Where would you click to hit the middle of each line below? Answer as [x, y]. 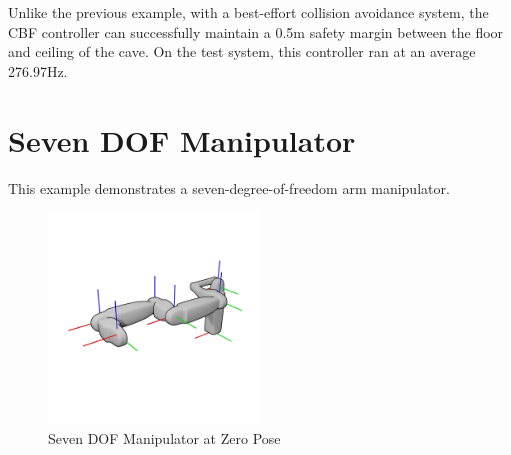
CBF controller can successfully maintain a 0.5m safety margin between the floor [256, 31]
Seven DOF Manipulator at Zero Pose [164, 437]
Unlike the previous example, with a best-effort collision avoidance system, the [248, 12]
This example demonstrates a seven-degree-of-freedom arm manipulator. [229, 187]
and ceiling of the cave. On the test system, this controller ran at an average [242, 51]
